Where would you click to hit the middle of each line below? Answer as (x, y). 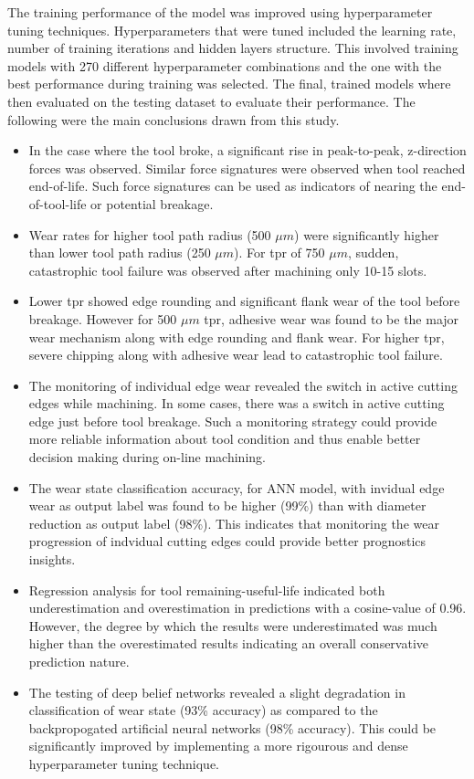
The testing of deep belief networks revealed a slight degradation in (217, 692)
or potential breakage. (152, 203)
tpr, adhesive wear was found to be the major (332, 318)
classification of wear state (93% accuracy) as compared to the (203, 710)
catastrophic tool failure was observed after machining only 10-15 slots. (228, 270)
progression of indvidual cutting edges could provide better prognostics (227, 541)
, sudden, (373, 253)
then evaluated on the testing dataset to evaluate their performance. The (211, 101)
